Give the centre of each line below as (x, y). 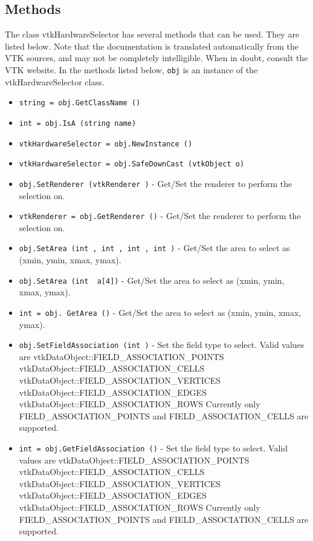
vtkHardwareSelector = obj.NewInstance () (106, 144)
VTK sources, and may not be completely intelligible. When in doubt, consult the (156, 58)
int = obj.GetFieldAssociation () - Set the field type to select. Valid (153, 448)
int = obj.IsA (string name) (78, 123)
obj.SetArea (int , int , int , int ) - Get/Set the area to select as (154, 248)
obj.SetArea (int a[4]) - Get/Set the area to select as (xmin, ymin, (152, 280)
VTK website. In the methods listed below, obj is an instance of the (131, 69)
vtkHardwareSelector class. (55, 81)
